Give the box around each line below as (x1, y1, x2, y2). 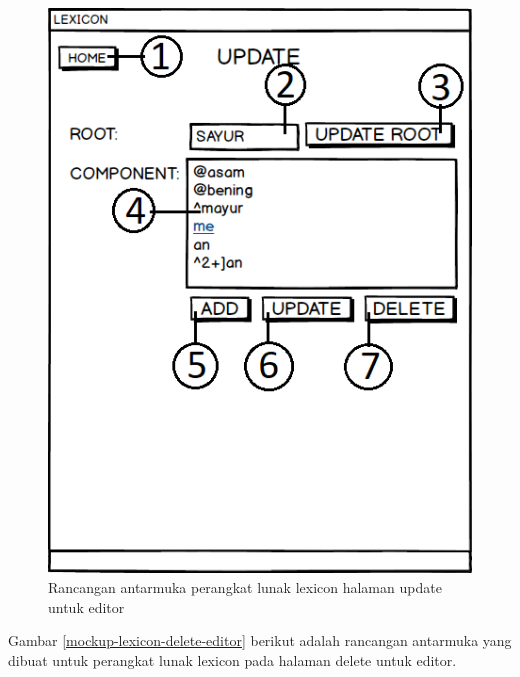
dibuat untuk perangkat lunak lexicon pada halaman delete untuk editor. (8, 649, 457, 670)
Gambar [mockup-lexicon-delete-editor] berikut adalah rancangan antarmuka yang (8, 630, 512, 651)
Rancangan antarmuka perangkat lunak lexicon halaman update (48, 576, 442, 597)
